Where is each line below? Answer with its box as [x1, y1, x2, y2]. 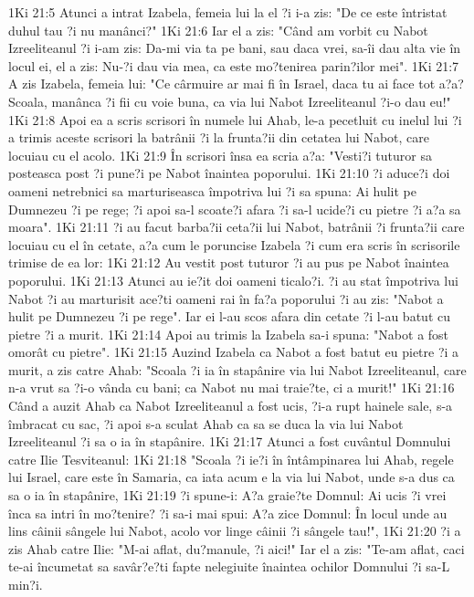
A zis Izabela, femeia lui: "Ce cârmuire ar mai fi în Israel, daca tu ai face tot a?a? [8, 74, 464, 93]
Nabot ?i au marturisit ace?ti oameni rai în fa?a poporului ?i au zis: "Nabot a [8, 288, 444, 308]
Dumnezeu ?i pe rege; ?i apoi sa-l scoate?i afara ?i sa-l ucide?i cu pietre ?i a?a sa [8, 199, 461, 218]
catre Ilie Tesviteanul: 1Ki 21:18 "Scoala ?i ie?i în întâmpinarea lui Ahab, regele [8, 449, 454, 468]
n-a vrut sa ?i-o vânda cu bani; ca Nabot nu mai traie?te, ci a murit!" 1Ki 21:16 [8, 378, 455, 397]
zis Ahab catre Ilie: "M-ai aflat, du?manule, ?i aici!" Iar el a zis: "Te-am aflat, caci [8, 539, 465, 558]
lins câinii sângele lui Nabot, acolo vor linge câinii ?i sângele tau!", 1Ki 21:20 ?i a [8, 521, 461, 540]
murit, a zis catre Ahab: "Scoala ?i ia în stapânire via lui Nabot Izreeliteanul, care [8, 360, 467, 379]
